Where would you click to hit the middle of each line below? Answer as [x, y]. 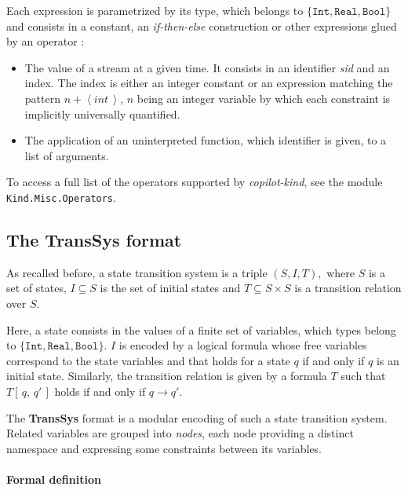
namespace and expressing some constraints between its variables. [164, 448]
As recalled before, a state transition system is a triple [137, 272]
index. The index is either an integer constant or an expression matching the [209, 83]
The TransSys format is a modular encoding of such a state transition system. [197, 417]
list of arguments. [67, 155]
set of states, [36, 288]
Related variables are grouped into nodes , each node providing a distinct [180, 433]
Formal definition [54, 479]
